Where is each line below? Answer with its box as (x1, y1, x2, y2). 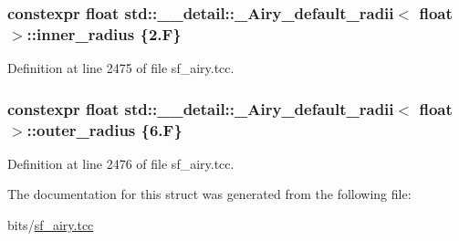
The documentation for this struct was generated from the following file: (7, 184, 412, 204)
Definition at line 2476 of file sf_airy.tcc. (7, 153, 235, 173)
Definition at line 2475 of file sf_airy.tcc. (7, 58, 235, 78)
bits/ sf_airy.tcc (7, 215, 94, 235)
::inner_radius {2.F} (26, 22, 182, 45)
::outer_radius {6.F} (26, 118, 183, 141)
